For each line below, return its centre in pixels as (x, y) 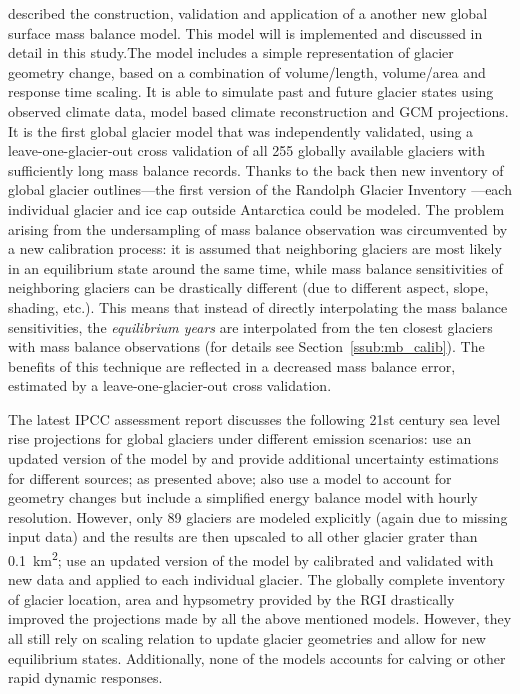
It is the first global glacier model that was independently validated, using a (241, 130)
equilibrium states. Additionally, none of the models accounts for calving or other (257, 657)
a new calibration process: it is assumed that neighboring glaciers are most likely (255, 248)
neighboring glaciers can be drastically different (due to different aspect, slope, (248, 287)
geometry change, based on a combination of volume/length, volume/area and (247, 71)
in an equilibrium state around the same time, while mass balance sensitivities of (255, 267)
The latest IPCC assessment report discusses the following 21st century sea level (254, 418)
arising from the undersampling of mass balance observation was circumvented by (258, 228)
